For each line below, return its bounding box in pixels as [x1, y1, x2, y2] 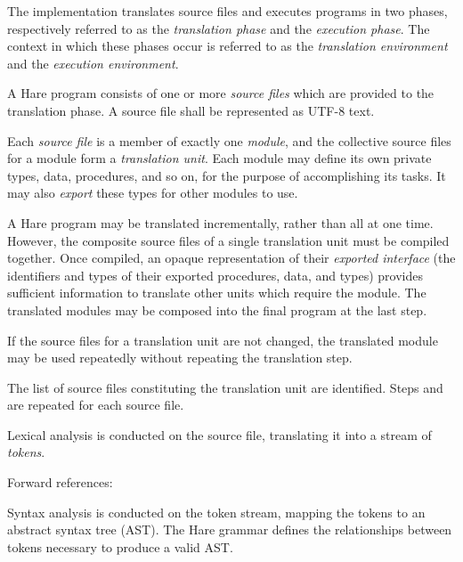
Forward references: [7, 473, 113, 492]
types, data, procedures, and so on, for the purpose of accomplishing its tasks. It [7, 166, 446, 184]
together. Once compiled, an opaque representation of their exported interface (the [7, 248, 456, 267]
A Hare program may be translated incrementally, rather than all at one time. [7, 213, 434, 232]
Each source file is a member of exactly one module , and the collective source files [7, 131, 451, 150]
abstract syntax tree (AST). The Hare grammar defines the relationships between [7, 520, 452, 539]
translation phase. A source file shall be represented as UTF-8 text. [7, 101, 375, 119]
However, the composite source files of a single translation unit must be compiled [7, 231, 450, 249]
